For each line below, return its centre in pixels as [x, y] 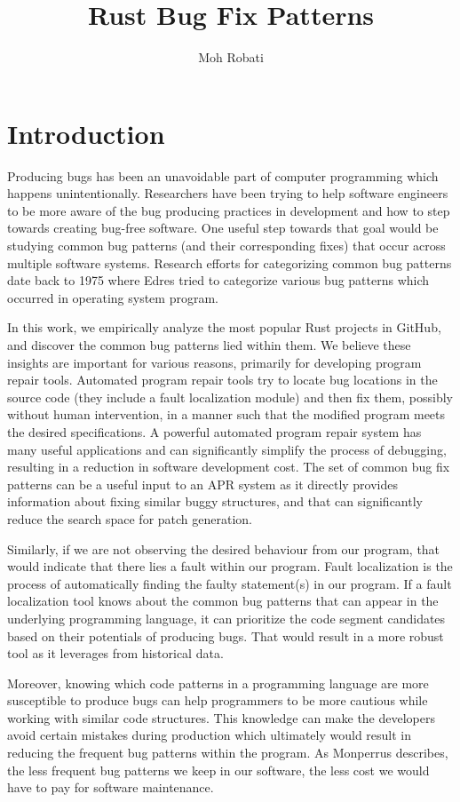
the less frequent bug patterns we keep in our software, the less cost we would [218, 770]
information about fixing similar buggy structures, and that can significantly [215, 501]
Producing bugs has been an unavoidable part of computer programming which [223, 175]
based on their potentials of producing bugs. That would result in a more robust [226, 635]
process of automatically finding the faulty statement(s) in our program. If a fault [230, 583]
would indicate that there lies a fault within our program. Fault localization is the [230, 566]
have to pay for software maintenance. [111, 787]
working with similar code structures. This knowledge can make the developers [221, 717]
